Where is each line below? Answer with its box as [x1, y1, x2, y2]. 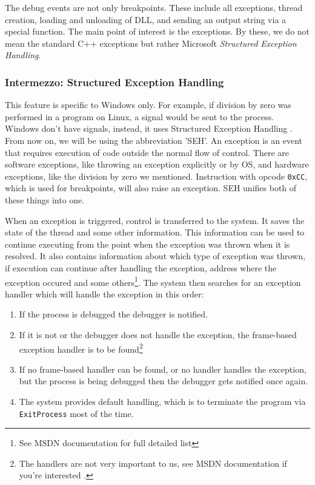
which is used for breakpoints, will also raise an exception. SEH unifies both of [5, 181, 297, 194]
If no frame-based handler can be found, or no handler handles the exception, [19, 362, 307, 375]
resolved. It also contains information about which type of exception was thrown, [5, 249, 305, 262]
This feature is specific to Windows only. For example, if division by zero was [5, 98, 291, 111]
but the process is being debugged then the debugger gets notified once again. [19, 375, 308, 387]
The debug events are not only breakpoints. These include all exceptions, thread [5, 1, 303, 13]
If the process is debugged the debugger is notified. [19, 308, 208, 321]
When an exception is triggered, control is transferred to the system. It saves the [5, 214, 305, 226]
